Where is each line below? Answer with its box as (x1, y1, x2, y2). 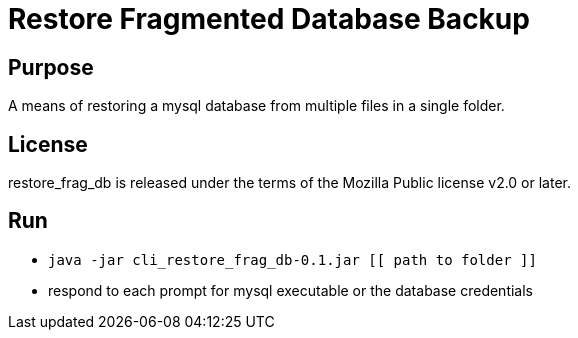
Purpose (8, 54, 94, 80)
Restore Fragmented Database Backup (8, 2, 530, 36)
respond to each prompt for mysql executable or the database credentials (48, 281, 534, 299)
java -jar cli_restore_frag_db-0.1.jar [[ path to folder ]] (48, 251, 537, 268)
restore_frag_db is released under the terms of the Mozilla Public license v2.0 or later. (8, 174, 572, 192)
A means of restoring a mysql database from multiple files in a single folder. (8, 97, 505, 115)
